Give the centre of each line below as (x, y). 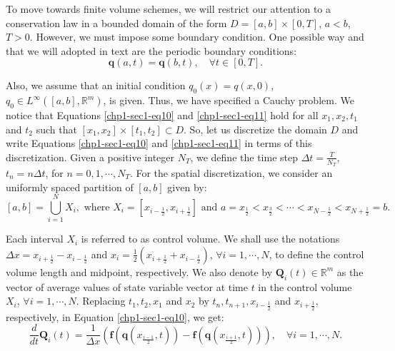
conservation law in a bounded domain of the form (116, 22)
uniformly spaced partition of (70, 187)
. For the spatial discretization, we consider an (231, 172)
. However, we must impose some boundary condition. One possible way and (197, 37)
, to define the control (316, 254)
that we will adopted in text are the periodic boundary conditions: (151, 50)
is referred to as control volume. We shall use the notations (210, 239)
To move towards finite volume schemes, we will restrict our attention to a (168, 9)
